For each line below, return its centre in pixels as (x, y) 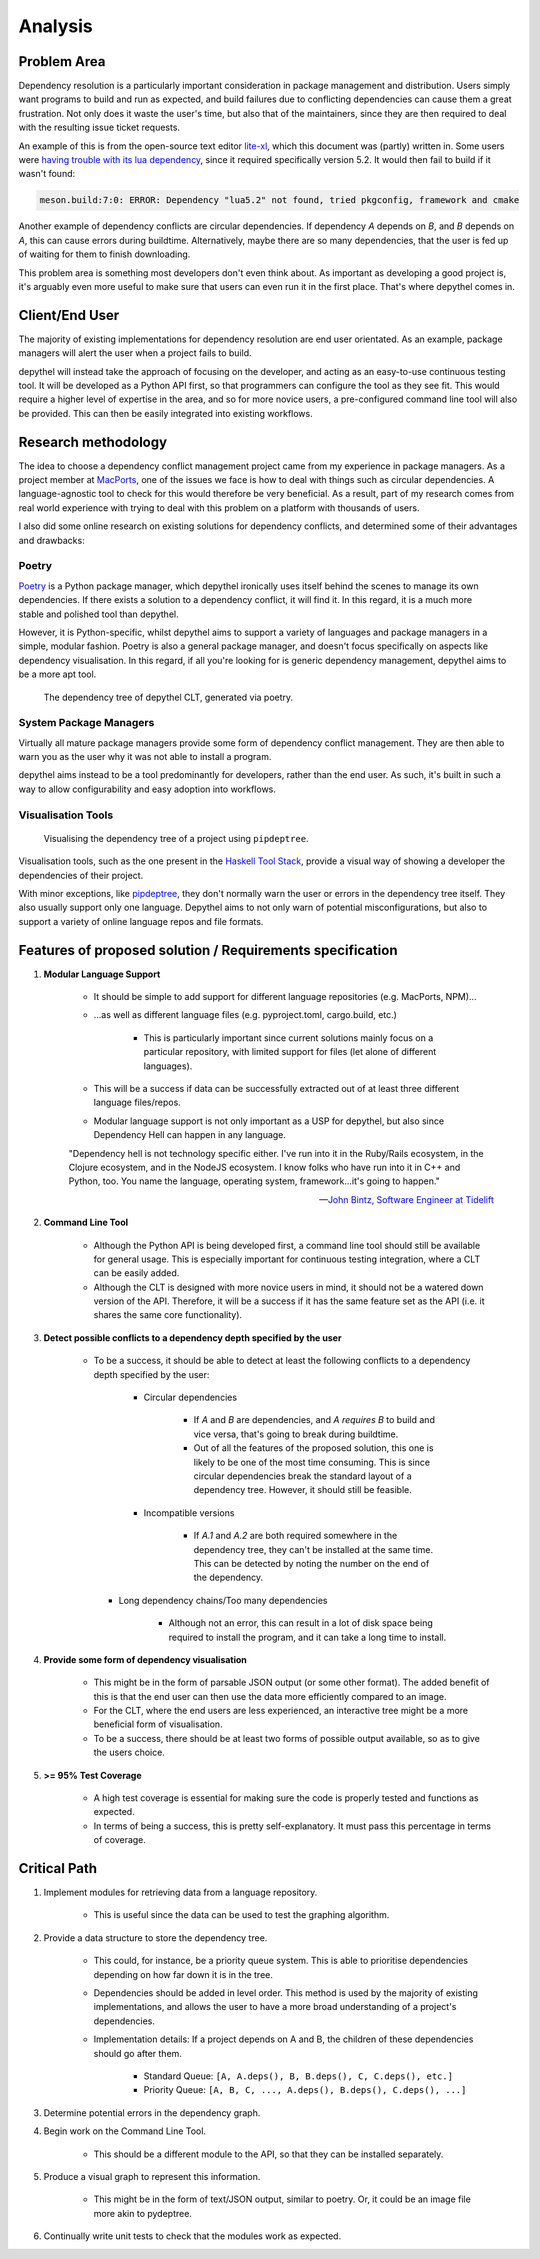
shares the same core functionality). (168, 1315)
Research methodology (93, 441)
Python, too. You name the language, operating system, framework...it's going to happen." (254, 1181)
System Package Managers (86, 723)
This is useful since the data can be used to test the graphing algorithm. (241, 1915)
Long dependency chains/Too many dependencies (223, 1600)
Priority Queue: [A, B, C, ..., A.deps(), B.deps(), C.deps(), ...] (305, 2090)
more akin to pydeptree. (142, 2213)
